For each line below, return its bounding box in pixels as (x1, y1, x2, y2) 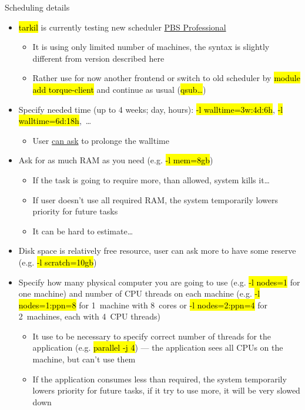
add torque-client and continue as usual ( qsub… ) (32, 83, 206, 95)
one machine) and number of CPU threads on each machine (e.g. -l (18, 287, 260, 300)
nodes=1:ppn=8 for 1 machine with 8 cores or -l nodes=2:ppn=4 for (18, 298, 267, 311)
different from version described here (32, 52, 165, 64)
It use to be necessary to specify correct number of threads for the (32, 330, 272, 342)
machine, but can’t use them (32, 353, 136, 365)
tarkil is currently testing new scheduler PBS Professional (18, 21, 226, 33)
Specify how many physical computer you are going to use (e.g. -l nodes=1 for (18, 275, 300, 288)
